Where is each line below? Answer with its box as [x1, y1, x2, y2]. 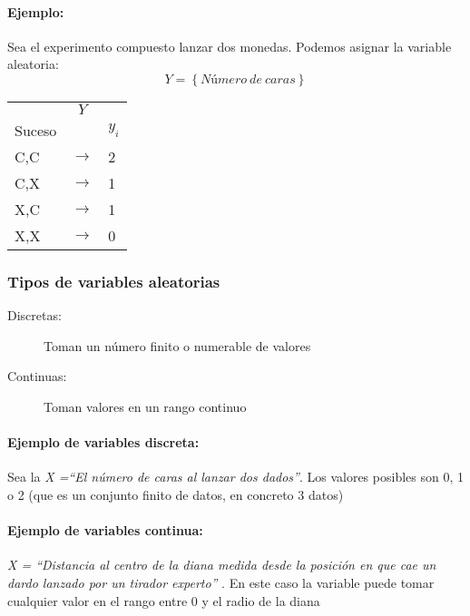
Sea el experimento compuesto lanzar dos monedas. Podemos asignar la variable [7, 36, 452, 55]
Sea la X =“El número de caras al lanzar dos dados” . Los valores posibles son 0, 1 [7, 467, 464, 486]
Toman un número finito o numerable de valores [44, 336, 311, 355]
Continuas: [7, 367, 67, 386]
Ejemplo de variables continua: [7, 521, 203, 540]
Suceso [15, 119, 57, 141]
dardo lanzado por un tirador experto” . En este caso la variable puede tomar [7, 572, 435, 592]
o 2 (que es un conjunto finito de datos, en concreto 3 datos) [7, 484, 344, 504]
